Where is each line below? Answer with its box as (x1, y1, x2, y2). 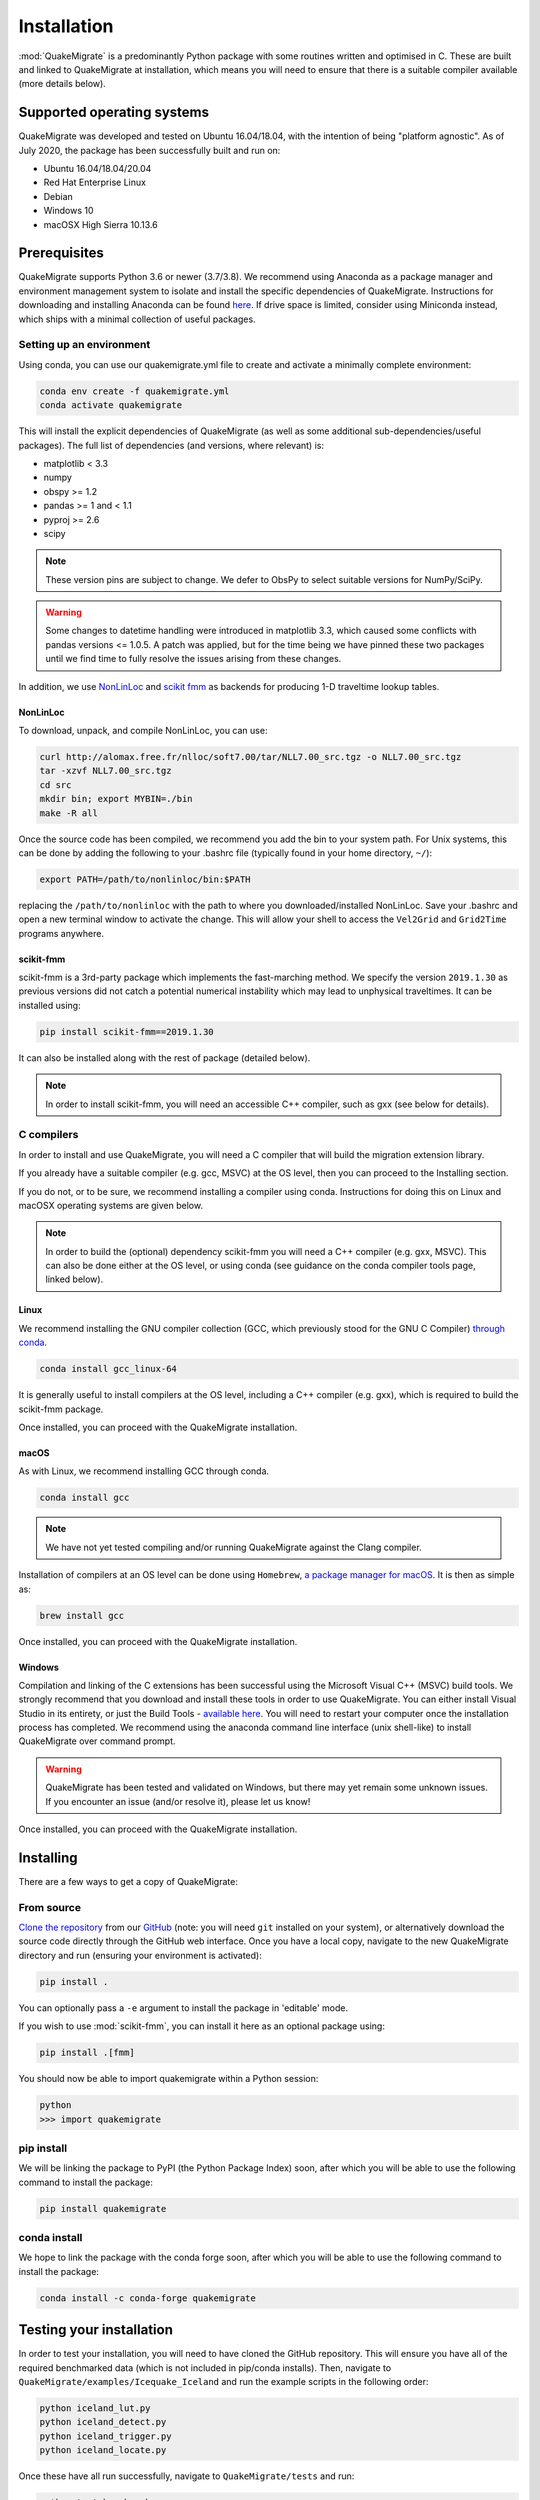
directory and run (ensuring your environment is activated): (18, 1949, 262, 1961)
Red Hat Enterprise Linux (43, 176, 147, 189)
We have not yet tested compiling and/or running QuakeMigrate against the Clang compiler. (45, 1541, 422, 1553)
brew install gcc (39, 1610, 125, 1621)
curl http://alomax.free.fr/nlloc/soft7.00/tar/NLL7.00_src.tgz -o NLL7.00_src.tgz (39, 751, 462, 762)
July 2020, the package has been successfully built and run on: (18, 144, 281, 156)
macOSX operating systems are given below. (18, 1199, 204, 1211)
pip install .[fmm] (39, 2047, 135, 2059)
